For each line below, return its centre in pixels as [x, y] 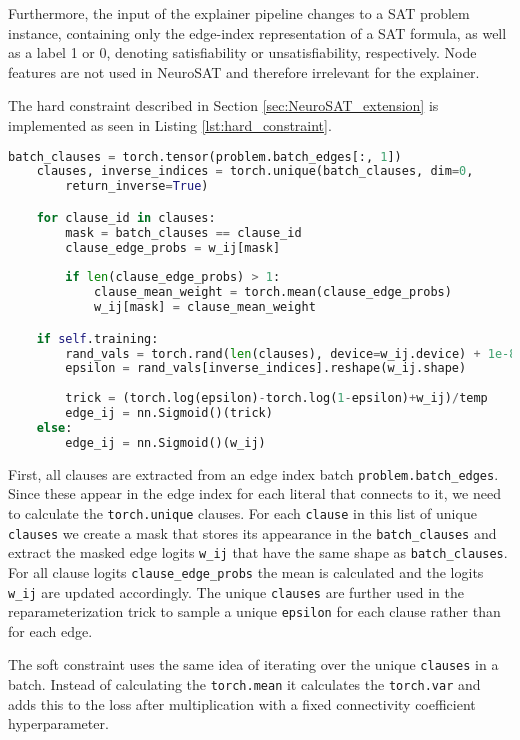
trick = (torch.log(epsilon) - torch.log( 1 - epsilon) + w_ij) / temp [276, 398]
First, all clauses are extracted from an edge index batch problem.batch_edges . [253, 473]
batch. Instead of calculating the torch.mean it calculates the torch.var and [244, 684]
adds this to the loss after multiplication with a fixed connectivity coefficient [242, 703]
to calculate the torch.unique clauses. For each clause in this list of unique [242, 512]
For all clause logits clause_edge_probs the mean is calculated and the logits [246, 571]
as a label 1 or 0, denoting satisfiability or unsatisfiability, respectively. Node [242, 52]
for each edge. [50, 630]
